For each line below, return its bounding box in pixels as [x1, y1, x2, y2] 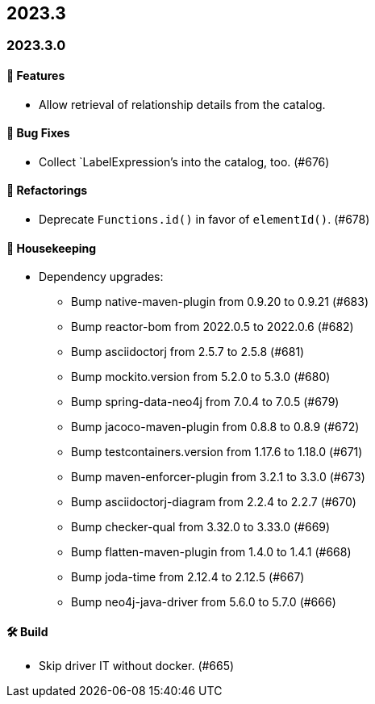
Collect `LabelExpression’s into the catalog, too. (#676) [39, 154, 330, 169]
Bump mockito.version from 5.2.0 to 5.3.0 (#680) [71, 370, 331, 384]
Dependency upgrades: [39, 270, 164, 284]
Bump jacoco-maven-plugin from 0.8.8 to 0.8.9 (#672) [71, 420, 360, 434]
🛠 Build [6, 624, 48, 639]
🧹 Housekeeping [6, 241, 97, 255]
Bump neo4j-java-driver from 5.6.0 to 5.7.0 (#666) [71, 595, 336, 610]
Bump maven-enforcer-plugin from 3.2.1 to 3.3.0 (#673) [71, 470, 365, 484]
